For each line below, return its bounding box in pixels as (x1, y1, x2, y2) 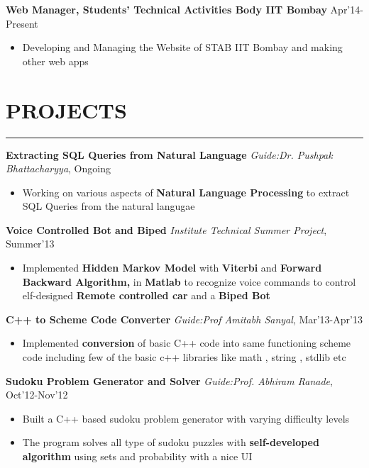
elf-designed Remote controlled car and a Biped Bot (22, 288, 270, 303)
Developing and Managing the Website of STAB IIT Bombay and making (22, 40, 343, 55)
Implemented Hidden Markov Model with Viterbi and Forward (22, 260, 322, 275)
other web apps (22, 53, 89, 68)
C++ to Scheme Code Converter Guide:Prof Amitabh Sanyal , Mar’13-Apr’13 (6, 311, 363, 326)
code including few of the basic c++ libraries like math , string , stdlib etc (22, 350, 346, 364)
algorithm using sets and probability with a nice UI (22, 449, 253, 463)
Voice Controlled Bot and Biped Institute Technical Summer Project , (6, 222, 327, 237)
